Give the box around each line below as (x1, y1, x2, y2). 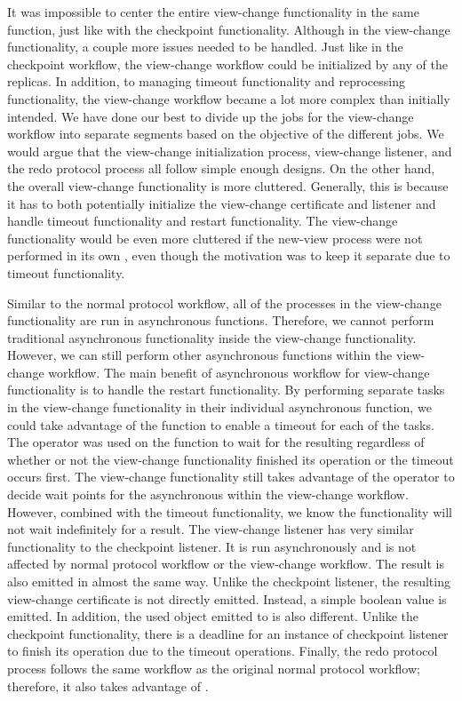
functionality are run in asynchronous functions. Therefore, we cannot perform (7, 311, 434, 330)
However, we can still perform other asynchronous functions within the (7, 346, 393, 364)
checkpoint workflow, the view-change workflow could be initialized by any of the (7, 54, 448, 73)
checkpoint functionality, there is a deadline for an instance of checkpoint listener (7, 624, 449, 642)
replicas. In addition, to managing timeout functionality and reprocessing (7, 72, 406, 91)
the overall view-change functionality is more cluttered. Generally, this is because (7, 176, 449, 195)
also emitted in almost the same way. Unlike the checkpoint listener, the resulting (7, 572, 450, 590)
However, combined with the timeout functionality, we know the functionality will (7, 502, 452, 521)
